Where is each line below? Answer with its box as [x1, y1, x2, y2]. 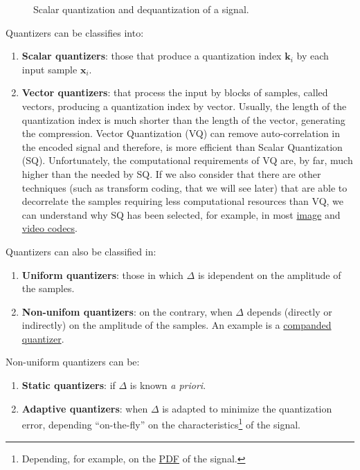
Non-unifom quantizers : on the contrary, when [21, 304, 233, 318]
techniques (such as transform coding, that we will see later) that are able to [21, 180, 348, 195]
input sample [21, 62, 78, 76]
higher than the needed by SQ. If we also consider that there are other [21, 166, 321, 181]
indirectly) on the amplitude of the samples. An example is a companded [21, 318, 332, 332]
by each [296, 48, 329, 63]
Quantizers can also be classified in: [6, 244, 156, 258]
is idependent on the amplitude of [197, 267, 341, 282]
